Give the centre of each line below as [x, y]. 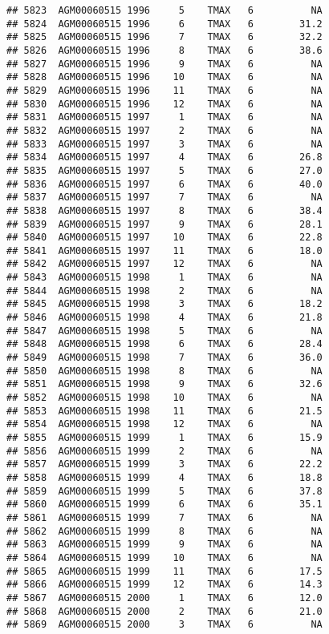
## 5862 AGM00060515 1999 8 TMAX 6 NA [164, 531]
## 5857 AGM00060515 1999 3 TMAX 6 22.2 [164, 464]
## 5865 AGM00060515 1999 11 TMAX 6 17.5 [164, 571]
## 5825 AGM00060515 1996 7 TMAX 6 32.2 [164, 37]
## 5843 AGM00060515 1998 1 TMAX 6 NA [164, 278]
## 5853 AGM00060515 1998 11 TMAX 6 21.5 [164, 411]
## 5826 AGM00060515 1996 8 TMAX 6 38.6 [164, 50]
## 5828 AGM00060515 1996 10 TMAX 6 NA [164, 77]
